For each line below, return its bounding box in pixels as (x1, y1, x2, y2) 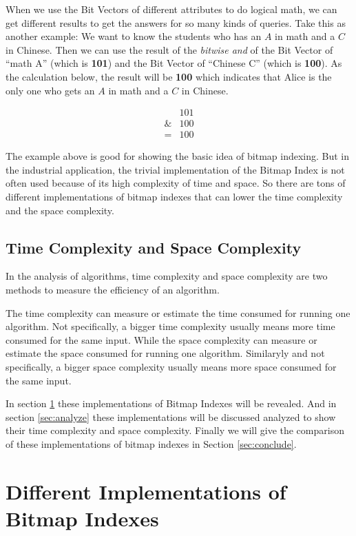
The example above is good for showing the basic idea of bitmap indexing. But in (6, 149, 350, 163)
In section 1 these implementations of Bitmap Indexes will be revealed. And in (6, 396, 337, 411)
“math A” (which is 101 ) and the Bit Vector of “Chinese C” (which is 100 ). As (6, 56, 342, 70)
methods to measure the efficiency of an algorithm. (6, 282, 220, 297)
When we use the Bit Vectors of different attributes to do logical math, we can (6, 2, 337, 16)
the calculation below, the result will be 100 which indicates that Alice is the (6, 69, 332, 83)
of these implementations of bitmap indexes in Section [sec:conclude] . (6, 436, 297, 451)
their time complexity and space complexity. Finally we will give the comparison (6, 423, 344, 437)
